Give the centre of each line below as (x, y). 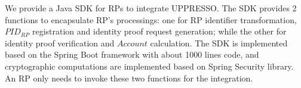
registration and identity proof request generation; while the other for (159, 31)
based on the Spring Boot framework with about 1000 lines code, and (132, 54)
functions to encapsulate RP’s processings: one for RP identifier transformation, (151, 19)
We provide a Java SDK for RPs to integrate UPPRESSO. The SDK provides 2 (151, 8)
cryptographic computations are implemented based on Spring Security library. (149, 66)
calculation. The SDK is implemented (219, 43)
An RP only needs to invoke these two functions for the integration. (129, 78)
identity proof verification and (60, 43)
